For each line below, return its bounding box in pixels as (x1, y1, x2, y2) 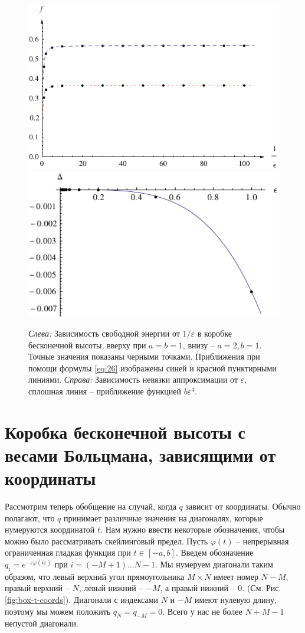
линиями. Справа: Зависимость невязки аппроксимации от (28, 373, 238, 386)
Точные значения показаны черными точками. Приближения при (28, 350, 260, 363)
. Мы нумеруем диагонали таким (155, 558, 273, 570)
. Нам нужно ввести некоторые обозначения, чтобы (100, 523, 285, 536)
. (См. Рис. (242, 582, 281, 594)
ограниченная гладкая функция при (5, 546, 131, 559)
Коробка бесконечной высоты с (5, 419, 245, 443)
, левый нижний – (78, 582, 143, 594)
